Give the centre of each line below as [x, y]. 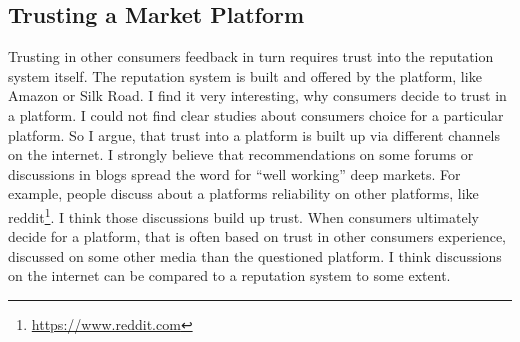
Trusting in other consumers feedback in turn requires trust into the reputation [251, 56]
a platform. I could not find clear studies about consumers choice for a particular [256, 114]
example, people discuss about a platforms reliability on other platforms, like [243, 193]
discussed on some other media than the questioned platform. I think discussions [255, 255]
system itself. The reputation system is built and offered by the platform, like [245, 75]
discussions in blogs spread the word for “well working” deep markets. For [234, 173]
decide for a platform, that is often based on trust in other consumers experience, [257, 236]
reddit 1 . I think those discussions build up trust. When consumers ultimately [243, 215]
